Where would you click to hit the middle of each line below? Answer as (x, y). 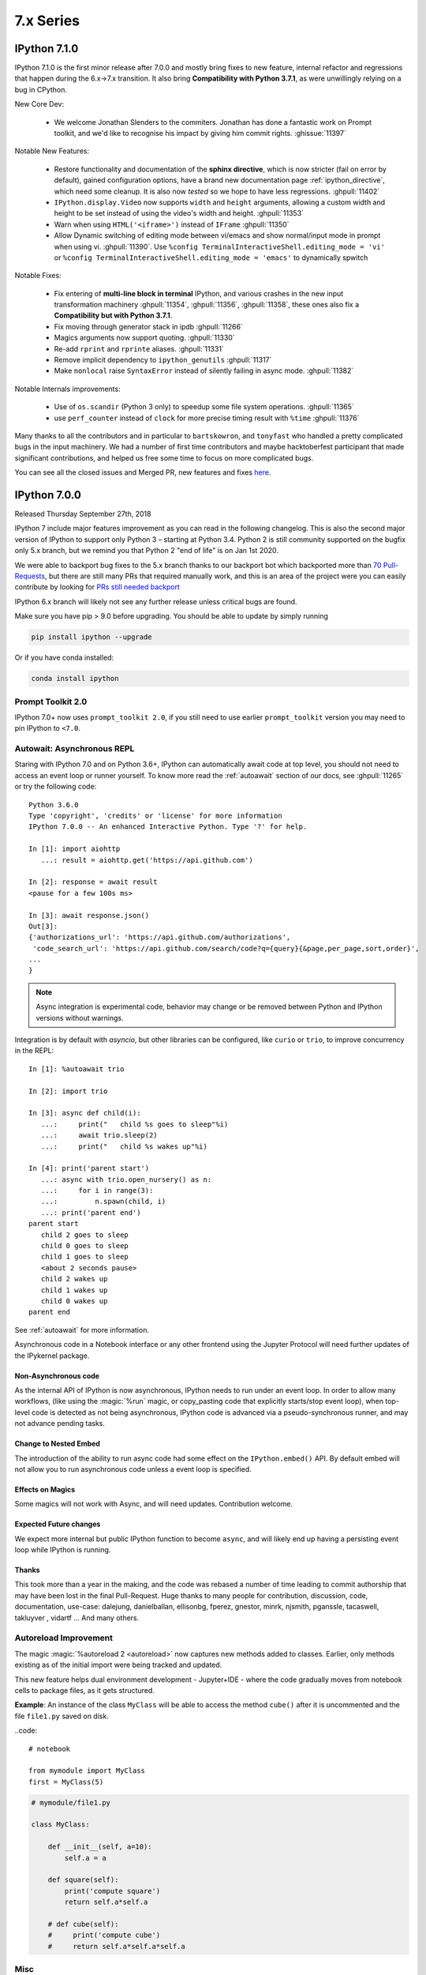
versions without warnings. (80, 1018)
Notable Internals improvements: (68, 389)
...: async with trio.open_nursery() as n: (126, 1179)
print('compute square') (112, 1891)
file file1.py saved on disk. (62, 1716)
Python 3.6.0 (54, 805)
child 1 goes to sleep (85, 1257)
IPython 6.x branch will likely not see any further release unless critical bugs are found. (156, 601)
